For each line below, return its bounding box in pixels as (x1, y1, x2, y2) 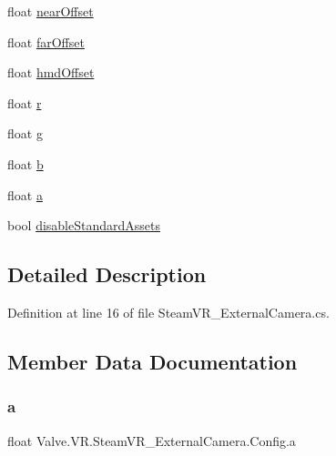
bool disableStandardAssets (7, 216, 160, 235)
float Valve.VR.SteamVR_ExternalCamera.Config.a (7, 431, 296, 450)
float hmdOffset (7, 63, 95, 82)
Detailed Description (7, 260, 207, 289)
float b (7, 154, 44, 173)
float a (7, 185, 43, 204)
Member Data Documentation (7, 347, 298, 375)
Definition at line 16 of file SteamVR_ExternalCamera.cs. (7, 302, 330, 321)
